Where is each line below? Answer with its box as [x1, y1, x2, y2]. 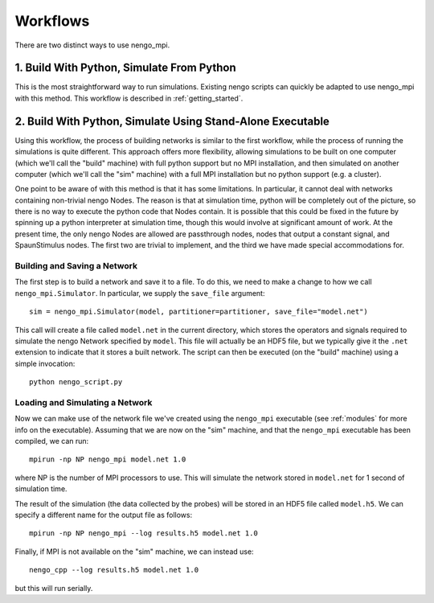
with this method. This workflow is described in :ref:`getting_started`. [14, 93, 244, 103]
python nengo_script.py [29, 378, 123, 387]
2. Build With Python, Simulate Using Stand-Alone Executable [14, 114, 330, 128]
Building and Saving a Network [14, 260, 138, 272]
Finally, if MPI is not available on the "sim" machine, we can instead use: [14, 547, 254, 556]
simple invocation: [14, 359, 76, 368]
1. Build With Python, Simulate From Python [14, 61, 236, 75]
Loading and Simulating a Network [14, 396, 153, 408]
